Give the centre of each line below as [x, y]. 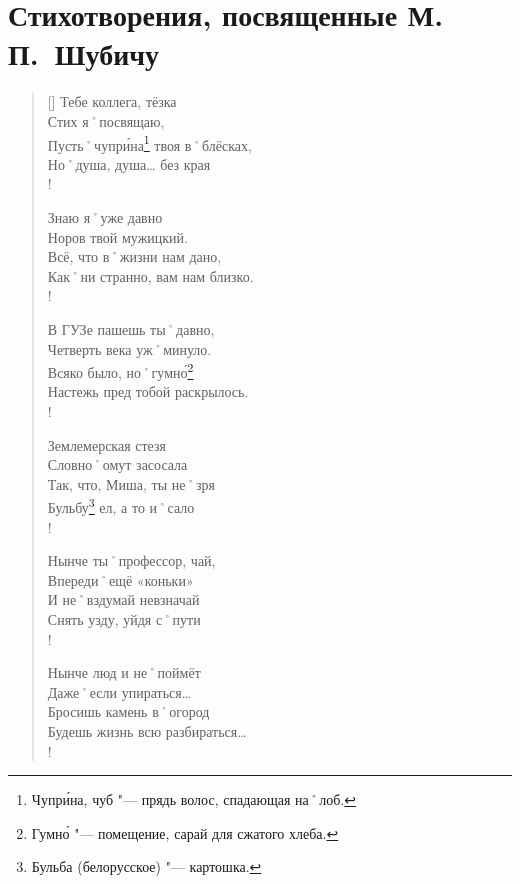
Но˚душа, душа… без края [129, 163]
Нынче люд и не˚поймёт [124, 672]
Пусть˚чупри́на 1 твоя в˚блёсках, [149, 143]
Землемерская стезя [106, 444]
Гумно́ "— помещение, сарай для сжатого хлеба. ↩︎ [185, 832]
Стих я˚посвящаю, [106, 120]
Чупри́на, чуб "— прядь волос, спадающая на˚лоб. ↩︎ [193, 799]
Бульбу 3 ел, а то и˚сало [121, 505]
